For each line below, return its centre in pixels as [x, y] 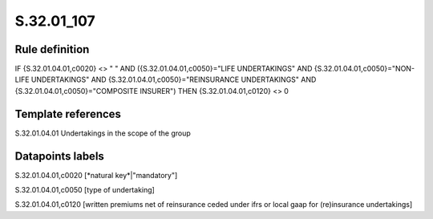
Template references [68, 114]
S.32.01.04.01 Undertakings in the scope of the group [103, 133]
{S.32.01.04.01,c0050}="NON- [364, 69]
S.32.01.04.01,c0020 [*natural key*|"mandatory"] [96, 175]
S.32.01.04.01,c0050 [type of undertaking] [85, 190]
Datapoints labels [59, 156]
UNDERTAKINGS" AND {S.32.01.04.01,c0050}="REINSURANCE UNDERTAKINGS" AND [174, 79]
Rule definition [52, 49]
